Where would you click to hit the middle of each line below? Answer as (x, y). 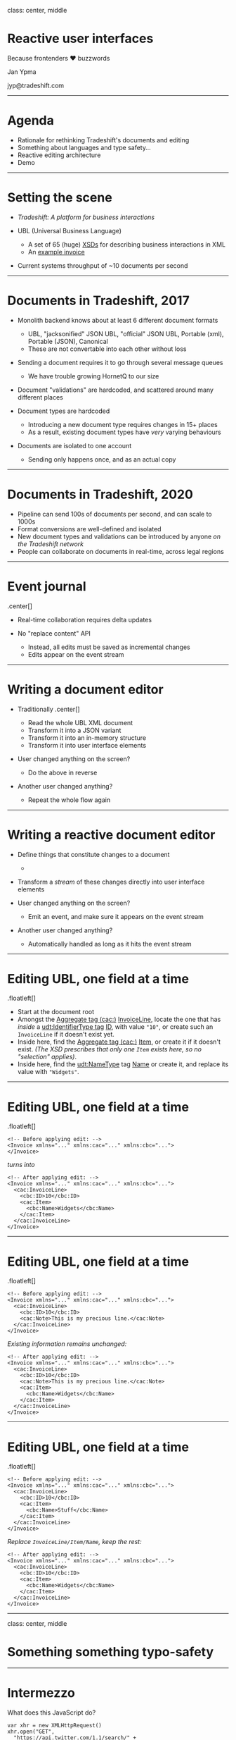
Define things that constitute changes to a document (93, 854)
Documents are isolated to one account (74, 445)
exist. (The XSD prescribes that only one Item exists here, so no (110, 1049)
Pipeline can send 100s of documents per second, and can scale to (114, 514)
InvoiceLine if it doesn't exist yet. (66, 1035)
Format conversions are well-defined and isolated (89, 529)
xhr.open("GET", (31, 1732)
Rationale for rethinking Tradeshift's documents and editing (103, 140)
